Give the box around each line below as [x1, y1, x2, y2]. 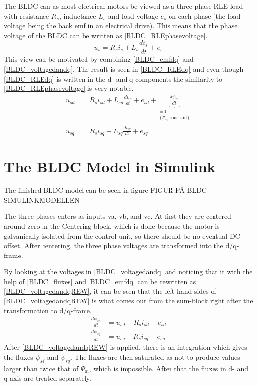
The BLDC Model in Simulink [4, 156, 215, 176]
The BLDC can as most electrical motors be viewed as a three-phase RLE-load [4, 1, 243, 11]
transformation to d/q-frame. [4, 305, 92, 315]
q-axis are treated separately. [4, 373, 91, 383]
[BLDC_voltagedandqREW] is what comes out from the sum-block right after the [4, 296, 253, 306]
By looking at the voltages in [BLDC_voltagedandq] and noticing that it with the [4, 266, 253, 277]
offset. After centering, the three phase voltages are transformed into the [4, 240, 223, 251]
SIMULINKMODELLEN [4, 194, 80, 205]
